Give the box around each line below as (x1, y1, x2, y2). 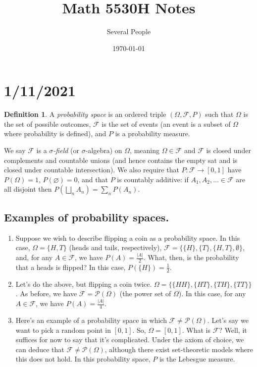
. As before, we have (15, 288, 77, 299)
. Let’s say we (207, 315, 249, 325)
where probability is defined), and (4, 128, 106, 139)
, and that (77, 174, 108, 184)
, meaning (130, 145, 160, 156)
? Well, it (219, 324, 247, 335)
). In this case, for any (178, 288, 246, 299)
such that (205, 109, 234, 119)
